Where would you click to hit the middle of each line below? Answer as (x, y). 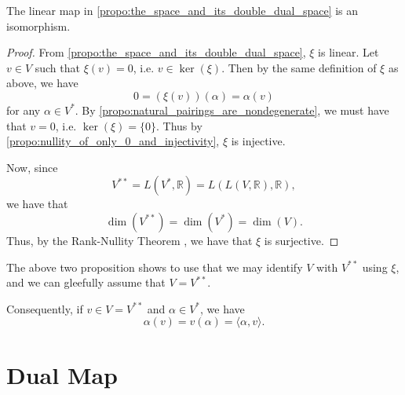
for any (24, 110)
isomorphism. (38, 26)
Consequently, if (45, 308)
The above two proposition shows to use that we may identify (155, 267)
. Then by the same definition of (299, 67)
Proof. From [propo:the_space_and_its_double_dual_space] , (156, 52)
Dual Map (62, 374)
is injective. (258, 141)
